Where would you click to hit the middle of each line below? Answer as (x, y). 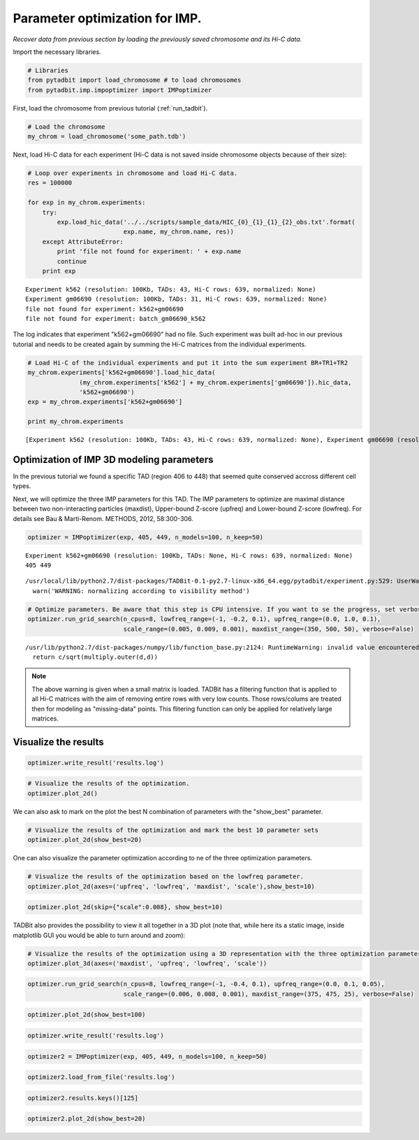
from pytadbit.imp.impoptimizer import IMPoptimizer (120, 90)
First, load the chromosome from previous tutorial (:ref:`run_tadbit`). (110, 108)
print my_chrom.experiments (75, 422)
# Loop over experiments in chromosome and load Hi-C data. (133, 173)
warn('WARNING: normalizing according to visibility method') (141, 591)
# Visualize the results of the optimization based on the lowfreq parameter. (166, 877)
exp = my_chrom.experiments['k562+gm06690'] (105, 402)
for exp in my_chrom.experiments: (87, 202)
